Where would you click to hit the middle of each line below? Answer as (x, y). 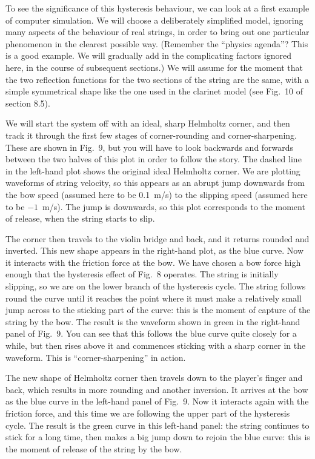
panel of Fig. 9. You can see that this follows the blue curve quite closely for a (151, 333)
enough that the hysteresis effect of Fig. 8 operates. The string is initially (142, 274)
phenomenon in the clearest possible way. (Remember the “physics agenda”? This (157, 43)
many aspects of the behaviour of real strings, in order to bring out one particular (157, 32)
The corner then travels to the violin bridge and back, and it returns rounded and (157, 238)
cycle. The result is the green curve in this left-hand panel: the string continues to (157, 425)
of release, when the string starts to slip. (80, 218)
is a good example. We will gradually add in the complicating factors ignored (149, 55)
